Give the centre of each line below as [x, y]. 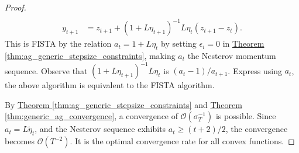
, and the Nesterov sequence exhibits [100, 129]
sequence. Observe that [46, 70]
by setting [179, 44]
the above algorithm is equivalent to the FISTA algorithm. [110, 85]
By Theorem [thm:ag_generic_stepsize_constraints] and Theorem [123, 104]
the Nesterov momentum [232, 55]
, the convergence [257, 129]
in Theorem [243, 44]
